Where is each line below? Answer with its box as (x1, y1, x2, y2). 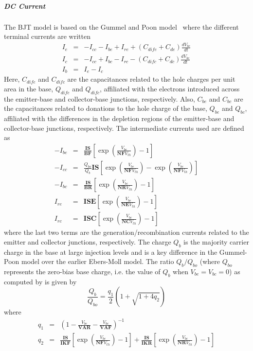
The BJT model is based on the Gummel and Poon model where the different (4, 21, 239, 32)
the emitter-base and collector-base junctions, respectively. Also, (4, 93, 195, 104)
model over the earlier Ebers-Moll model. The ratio (21, 256, 174, 266)
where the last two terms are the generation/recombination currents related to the (4, 227, 249, 237)
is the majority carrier (183, 236, 249, 246)
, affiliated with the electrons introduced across (99, 83, 240, 93)
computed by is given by (4, 276, 77, 286)
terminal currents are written (4, 31, 90, 41)
